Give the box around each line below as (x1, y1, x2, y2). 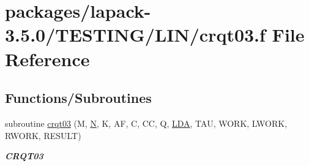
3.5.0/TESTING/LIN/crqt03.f (5, 22, 266, 47)
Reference (5, 46, 90, 71)
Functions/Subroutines (5, 88, 152, 107)
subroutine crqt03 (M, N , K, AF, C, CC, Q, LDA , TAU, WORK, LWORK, (5, 116, 288, 129)
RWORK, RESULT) (5, 129, 81, 141)
